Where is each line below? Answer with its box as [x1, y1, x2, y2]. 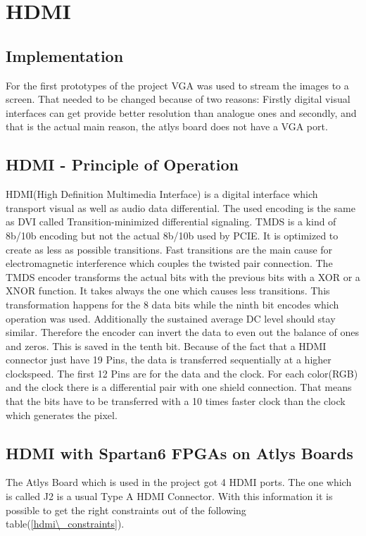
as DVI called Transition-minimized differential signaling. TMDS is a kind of [6, 214, 336, 229]
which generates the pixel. [6, 407, 118, 422]
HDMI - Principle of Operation [6, 154, 239, 175]
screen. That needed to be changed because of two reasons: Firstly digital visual [6, 92, 351, 106]
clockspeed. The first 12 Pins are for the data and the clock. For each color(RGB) [6, 366, 358, 380]
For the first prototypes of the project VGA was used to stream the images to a [6, 77, 349, 92]
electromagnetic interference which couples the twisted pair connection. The [6, 256, 333, 270]
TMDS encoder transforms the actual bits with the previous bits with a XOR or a [6, 269, 360, 284]
